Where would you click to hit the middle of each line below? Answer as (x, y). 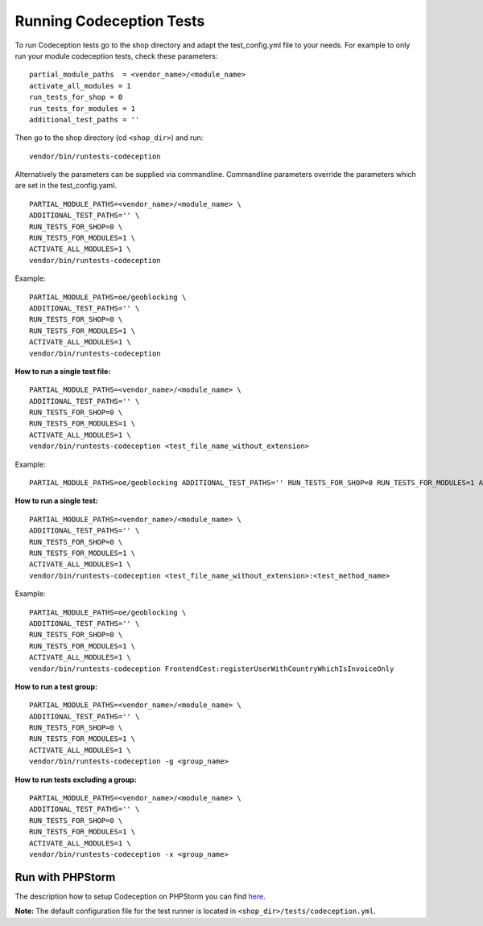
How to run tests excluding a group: (76, 780)
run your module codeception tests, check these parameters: (116, 56)
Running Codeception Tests (110, 21)
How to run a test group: (56, 686)
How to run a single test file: (63, 371)
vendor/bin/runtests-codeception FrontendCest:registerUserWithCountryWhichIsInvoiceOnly (212, 669)
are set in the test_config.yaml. (66, 186)
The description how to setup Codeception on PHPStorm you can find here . (140, 896)
